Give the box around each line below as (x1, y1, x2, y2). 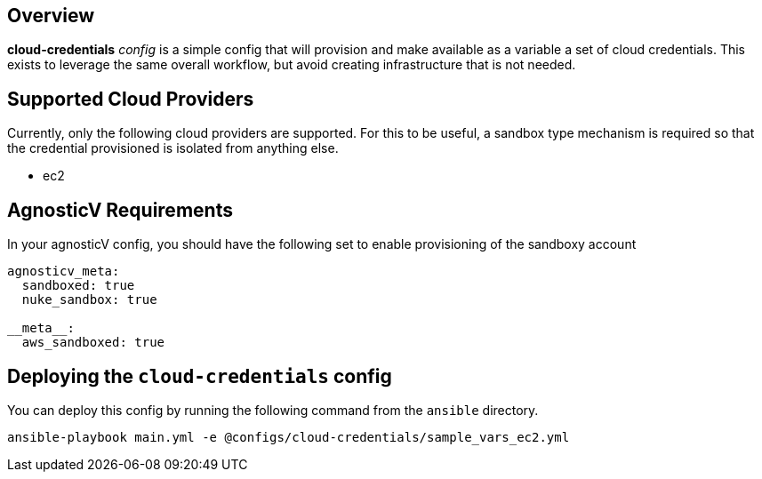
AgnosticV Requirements (7, 198, 233, 221)
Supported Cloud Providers (7, 87, 254, 110)
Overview (7, 4, 95, 27)
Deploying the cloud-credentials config (7, 364, 392, 387)
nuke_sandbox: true (21, 292, 157, 307)
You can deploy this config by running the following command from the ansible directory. (7, 402, 539, 418)
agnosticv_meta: (7, 264, 120, 279)
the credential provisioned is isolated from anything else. (7, 140, 339, 156)
